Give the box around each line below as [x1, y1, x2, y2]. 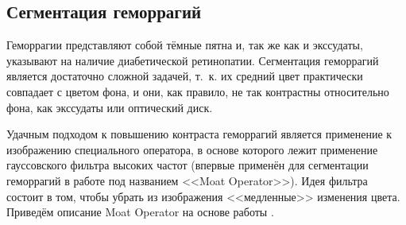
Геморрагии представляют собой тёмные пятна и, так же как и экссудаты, [6, 37, 363, 53]
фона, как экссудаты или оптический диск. [6, 99, 213, 115]
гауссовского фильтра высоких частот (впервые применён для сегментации [6, 157, 369, 173]
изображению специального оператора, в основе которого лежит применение [6, 141, 378, 157]
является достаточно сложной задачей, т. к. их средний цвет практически [6, 68, 363, 84]
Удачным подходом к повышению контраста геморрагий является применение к [6, 126, 392, 142]
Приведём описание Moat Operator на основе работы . [6, 204, 274, 220]
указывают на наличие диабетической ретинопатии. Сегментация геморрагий [6, 52, 379, 68]
